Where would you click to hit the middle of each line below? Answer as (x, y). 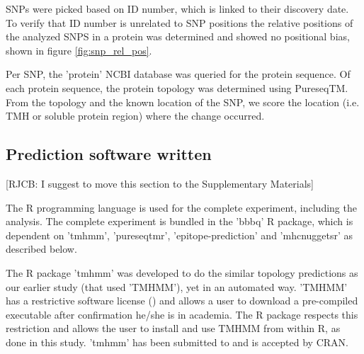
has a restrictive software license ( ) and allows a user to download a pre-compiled (182, 301)
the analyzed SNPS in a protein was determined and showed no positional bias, (178, 36)
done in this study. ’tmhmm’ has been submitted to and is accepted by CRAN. (177, 342)
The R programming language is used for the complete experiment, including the (181, 207)
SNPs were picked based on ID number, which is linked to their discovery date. (177, 8)
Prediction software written (109, 154)
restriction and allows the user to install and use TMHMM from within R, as (173, 328)
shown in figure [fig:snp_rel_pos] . (79, 50)
